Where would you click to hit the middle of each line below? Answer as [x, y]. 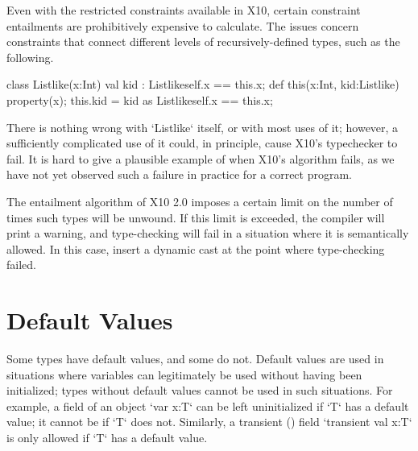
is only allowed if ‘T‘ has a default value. [107, 437]
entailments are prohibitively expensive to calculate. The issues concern [183, 25]
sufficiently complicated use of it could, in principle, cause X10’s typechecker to [202, 143]
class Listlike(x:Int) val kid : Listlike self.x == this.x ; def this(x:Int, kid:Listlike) [203, 84]
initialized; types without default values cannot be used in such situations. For [200, 390]
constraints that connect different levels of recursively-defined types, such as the [203, 41]
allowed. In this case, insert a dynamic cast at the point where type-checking [196, 248]
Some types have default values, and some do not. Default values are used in [195, 359]
